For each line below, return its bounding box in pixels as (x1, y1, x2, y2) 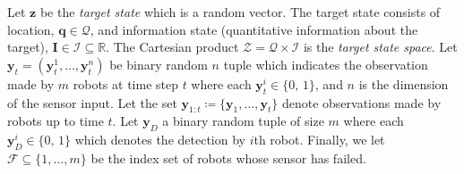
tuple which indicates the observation (223, 54, 428, 73)
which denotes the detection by (74, 130, 245, 149)
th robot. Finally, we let (253, 130, 385, 149)
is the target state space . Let (303, 37, 458, 56)
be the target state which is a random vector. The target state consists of (39, 3, 441, 21)
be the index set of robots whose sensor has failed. (90, 148, 366, 167)
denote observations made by (281, 93, 442, 112)
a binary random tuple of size (162, 112, 324, 130)
